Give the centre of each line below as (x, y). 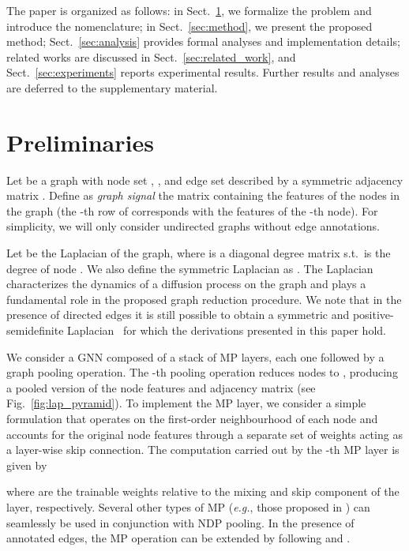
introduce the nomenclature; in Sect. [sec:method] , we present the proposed (189, 26)
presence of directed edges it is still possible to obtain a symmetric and (178, 315)
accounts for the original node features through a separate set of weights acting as (204, 434)
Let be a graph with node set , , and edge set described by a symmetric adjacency (205, 180)
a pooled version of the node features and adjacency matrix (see (161, 387)
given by (27, 465)
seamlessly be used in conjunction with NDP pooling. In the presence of (180, 522)
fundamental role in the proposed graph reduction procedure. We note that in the (204, 299)
